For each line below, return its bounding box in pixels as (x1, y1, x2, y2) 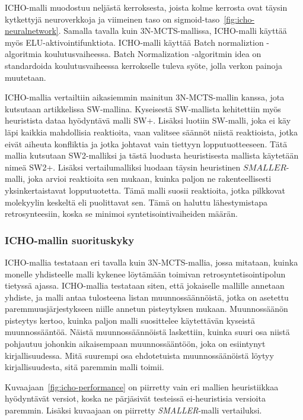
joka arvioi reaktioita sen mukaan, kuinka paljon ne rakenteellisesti (27, 172, 272, 185)
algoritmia (5, 48, 42, 60)
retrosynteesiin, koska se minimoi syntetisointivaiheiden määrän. (5, 207, 238, 220)
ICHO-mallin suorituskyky (5, 232, 135, 247)
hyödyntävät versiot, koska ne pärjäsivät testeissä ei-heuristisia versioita (5, 392, 266, 405)
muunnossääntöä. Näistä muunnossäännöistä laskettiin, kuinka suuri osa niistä (5, 326, 290, 338)
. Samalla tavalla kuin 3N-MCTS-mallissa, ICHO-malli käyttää (58, 24, 287, 37)
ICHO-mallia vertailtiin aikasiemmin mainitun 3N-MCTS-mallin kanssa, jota (5, 91, 285, 103)
